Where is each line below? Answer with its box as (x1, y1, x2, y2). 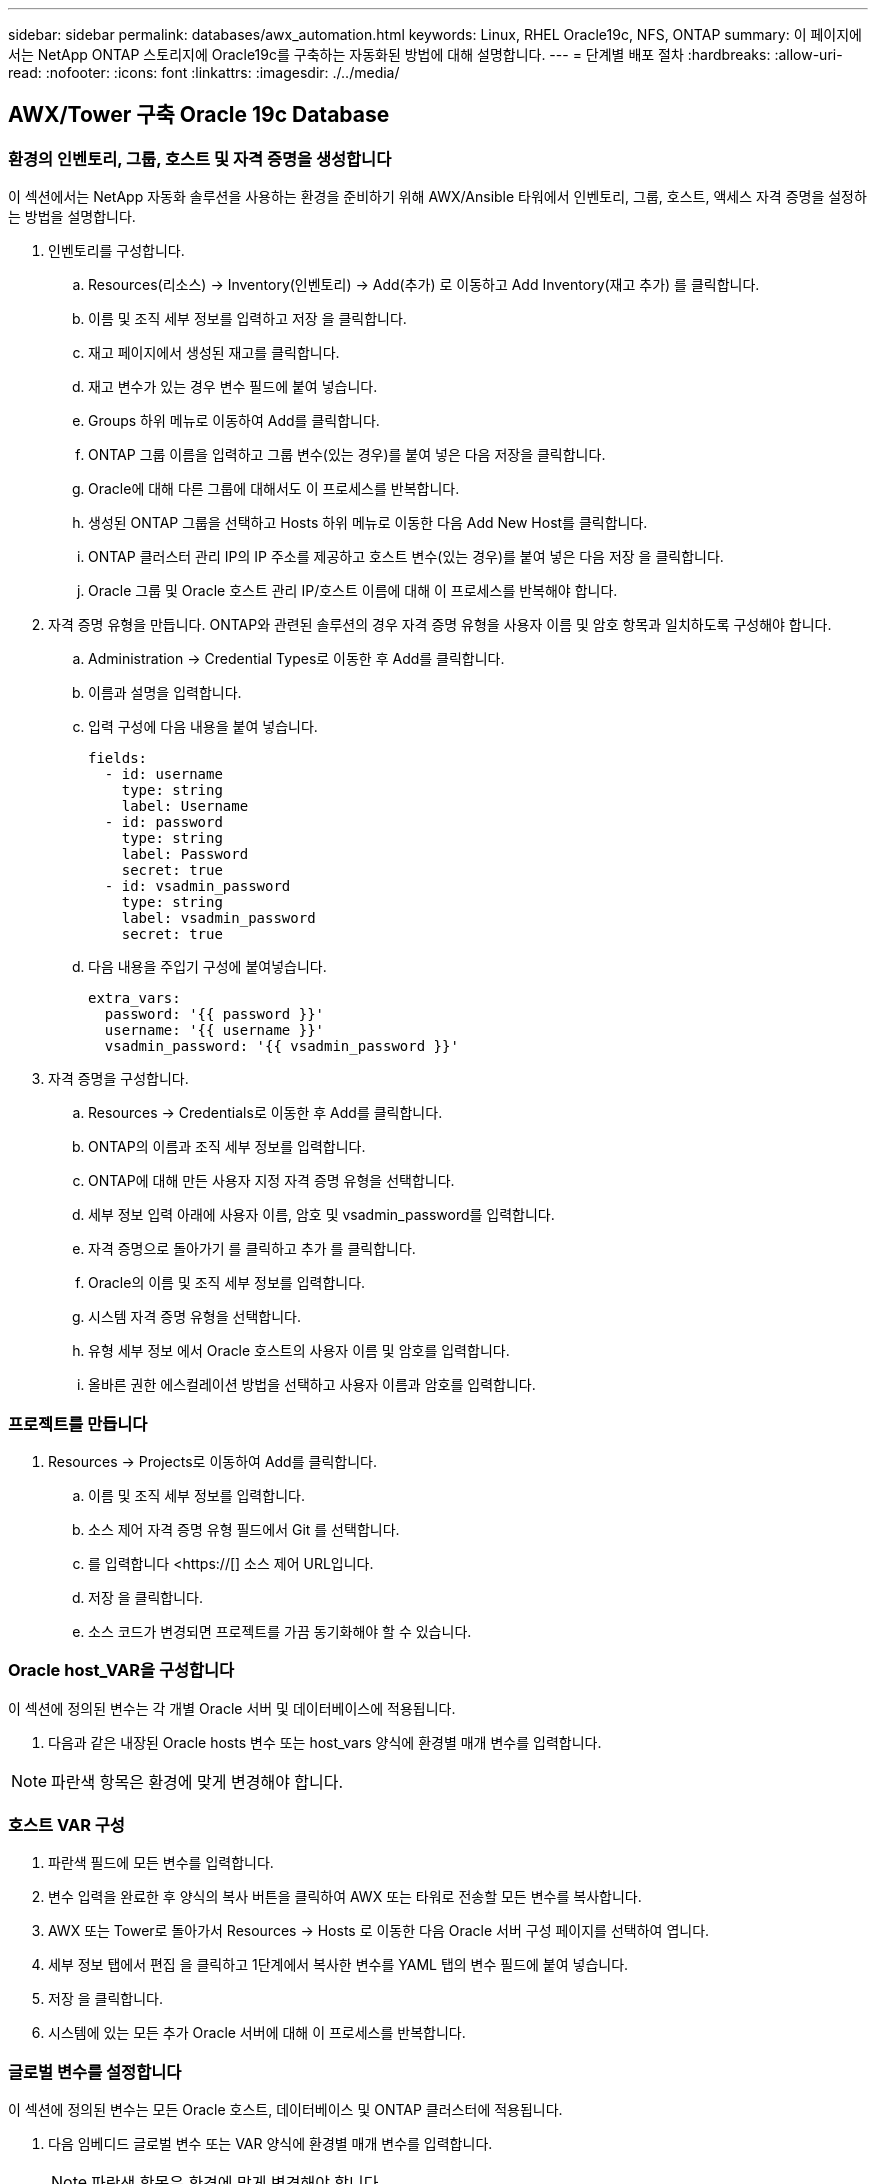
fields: (88, 750, 148, 767)
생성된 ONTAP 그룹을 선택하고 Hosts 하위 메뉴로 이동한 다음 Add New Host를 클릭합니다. (88, 514, 648, 532)
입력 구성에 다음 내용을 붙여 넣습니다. (88, 718, 318, 736)
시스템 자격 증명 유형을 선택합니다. (88, 1308, 301, 1326)
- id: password (104, 814, 223, 831)
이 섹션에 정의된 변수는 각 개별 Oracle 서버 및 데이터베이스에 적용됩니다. (8, 1699, 456, 1717)
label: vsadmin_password (121, 910, 316, 927)
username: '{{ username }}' (104, 1022, 325, 1039)
